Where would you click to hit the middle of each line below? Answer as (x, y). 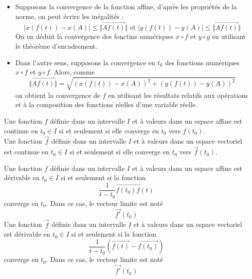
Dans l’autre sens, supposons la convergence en (85, 62)
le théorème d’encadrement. (56, 46)
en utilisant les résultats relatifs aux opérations (178, 95)
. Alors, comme (72, 72)
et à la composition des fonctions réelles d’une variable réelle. (106, 104)
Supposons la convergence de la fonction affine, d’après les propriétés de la (126, 6)
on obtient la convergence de (58, 95)
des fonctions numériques (202, 62)
